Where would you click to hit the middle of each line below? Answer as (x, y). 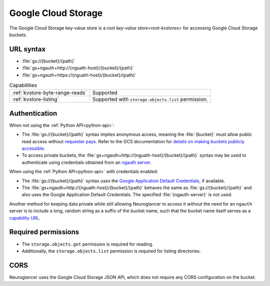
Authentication (33, 113)
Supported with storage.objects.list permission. (150, 99)
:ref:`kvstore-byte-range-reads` (49, 93)
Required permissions (44, 232)
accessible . (33, 148)
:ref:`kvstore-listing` (36, 99)
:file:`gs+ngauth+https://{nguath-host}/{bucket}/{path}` (79, 75)
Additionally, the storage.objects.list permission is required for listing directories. (111, 251)
